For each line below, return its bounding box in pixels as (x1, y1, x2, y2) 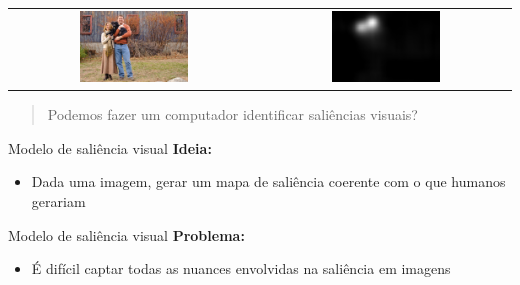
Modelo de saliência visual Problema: (8, 224, 245, 245)
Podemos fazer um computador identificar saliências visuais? (47, 104, 418, 125)
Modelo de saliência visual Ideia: (8, 137, 212, 158)
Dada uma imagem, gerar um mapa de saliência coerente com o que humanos (31, 171, 506, 192)
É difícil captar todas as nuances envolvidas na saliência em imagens (31, 258, 451, 279)
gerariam (31, 190, 86, 211)
